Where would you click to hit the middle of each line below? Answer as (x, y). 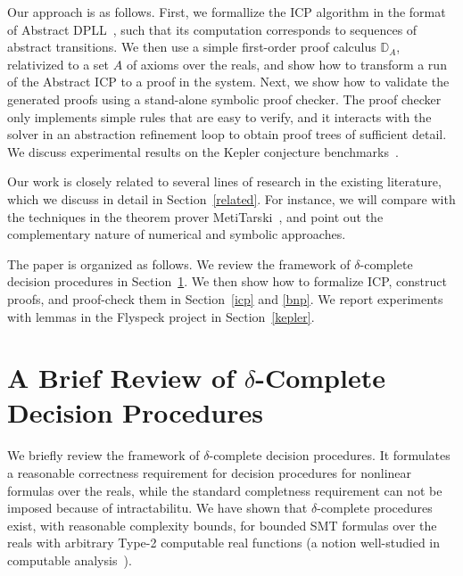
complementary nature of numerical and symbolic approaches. (177, 234)
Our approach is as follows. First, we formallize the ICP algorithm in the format (227, 12)
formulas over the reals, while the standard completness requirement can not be (225, 490)
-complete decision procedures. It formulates (330, 455)
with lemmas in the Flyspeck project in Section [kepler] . (161, 316)
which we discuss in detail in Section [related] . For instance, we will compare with (231, 198)
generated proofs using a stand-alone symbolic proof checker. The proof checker (224, 99)
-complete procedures (375, 508)
